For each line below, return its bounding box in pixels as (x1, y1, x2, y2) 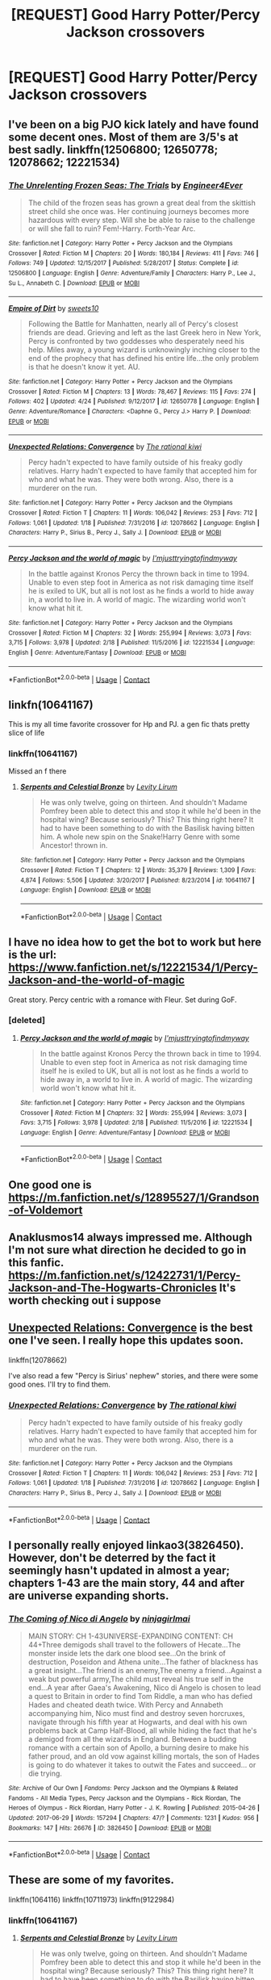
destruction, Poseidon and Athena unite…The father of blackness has (27, 1657, 259, 1667)
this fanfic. (8, 1256, 65, 1269)
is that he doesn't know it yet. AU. (27, 362, 140, 372)
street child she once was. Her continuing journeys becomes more (27, 206, 250, 216)
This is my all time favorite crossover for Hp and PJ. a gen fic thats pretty (8, 719, 250, 729)
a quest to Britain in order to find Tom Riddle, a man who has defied (27, 1691, 252, 1701)
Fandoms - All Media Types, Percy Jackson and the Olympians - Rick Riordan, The (8, 1794, 241, 1802)
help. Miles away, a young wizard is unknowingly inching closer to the (27, 345, 261, 354)
